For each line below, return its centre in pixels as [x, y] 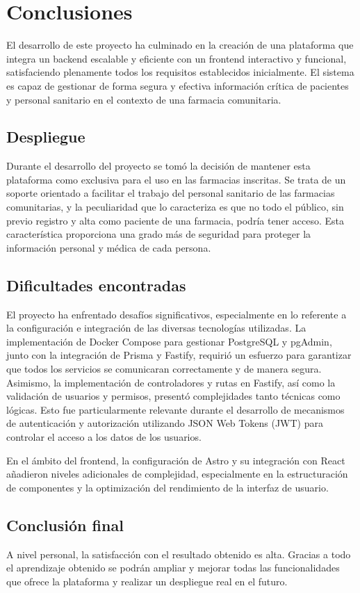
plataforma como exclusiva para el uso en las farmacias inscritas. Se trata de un [176, 179]
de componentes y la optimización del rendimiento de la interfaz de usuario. [167, 487]
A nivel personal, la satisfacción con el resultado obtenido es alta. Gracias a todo [179, 554]
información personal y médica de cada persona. [109, 247]
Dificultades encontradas [96, 285]
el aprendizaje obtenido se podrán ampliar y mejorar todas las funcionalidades [173, 568]
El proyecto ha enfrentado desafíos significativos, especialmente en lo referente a [177, 314]
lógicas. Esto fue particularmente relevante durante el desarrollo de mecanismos [175, 409]
